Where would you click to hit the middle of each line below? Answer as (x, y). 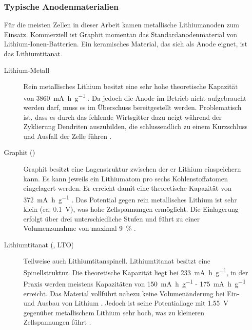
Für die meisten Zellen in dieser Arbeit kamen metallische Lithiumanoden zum (122, 25)
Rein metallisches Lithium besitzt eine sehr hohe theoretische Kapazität (131, 86)
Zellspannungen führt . (57, 322)
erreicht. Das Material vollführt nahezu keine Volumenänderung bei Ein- (132, 293)
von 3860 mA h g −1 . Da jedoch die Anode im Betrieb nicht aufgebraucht (135, 97)
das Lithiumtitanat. (33, 53)
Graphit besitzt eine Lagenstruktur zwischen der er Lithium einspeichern (132, 169)
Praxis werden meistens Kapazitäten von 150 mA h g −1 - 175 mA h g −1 (135, 283)
